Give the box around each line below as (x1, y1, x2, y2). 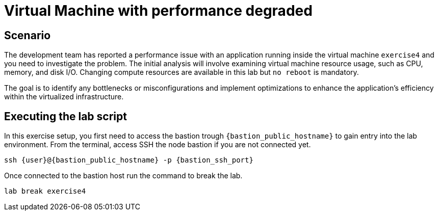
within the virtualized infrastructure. (4, 92, 124, 101)
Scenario (4, 29, 51, 42)
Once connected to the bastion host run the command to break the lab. (4, 171, 243, 180)
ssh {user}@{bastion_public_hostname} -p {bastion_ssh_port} (4, 156, 253, 165)
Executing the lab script (4, 110, 127, 123)
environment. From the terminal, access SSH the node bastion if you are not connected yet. (4, 140, 311, 149)
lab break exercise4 (4, 187, 86, 196)
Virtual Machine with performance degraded (4, 2, 313, 19)
